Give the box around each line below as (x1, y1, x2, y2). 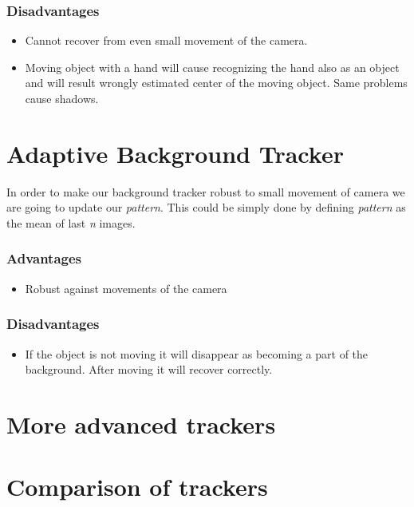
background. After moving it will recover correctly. (25, 361, 273, 378)
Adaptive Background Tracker (6, 137, 344, 169)
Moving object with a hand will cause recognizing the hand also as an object (25, 58, 400, 75)
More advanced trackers (6, 407, 276, 440)
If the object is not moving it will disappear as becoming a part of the (25, 345, 369, 362)
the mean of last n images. (6, 214, 136, 231)
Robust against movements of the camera (25, 279, 227, 296)
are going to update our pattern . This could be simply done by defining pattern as (6, 199, 406, 216)
